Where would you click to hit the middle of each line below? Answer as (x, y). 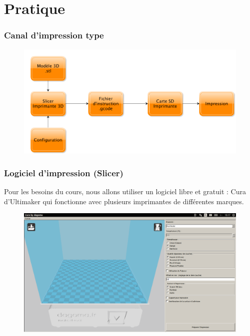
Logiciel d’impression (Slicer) (64, 172)
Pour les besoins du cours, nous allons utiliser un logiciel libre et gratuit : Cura (125, 191)
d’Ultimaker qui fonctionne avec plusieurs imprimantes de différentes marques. (124, 201)
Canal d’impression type (54, 35)
